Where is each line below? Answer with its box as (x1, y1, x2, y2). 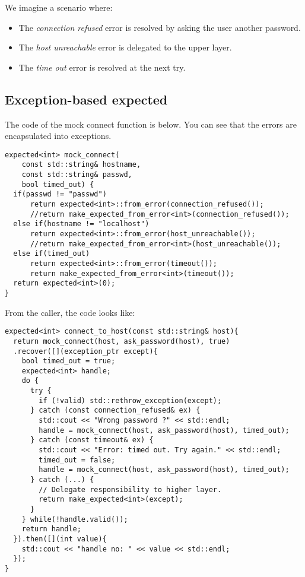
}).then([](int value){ (13, 534, 107, 543)
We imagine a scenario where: (5, 1, 113, 13)
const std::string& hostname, (21, 160, 141, 169)
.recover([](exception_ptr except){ (13, 347, 158, 356)
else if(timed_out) (13, 249, 90, 258)
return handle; (21, 525, 81, 534)
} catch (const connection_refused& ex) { (30, 406, 201, 415)
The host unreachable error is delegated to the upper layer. (18, 41, 232, 53)
